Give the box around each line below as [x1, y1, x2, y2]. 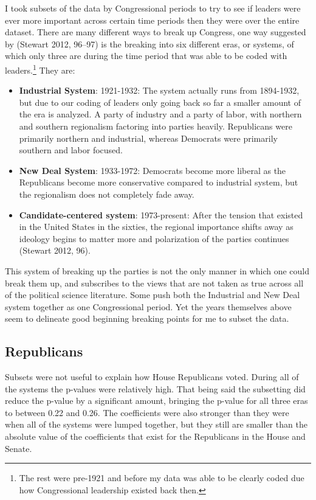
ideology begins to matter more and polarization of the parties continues [19, 232, 289, 245]
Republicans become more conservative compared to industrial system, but [19, 176, 298, 189]
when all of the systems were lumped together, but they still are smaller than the [5, 418, 307, 431]
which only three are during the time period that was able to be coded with [5, 49, 287, 62]
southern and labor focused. [19, 144, 123, 156]
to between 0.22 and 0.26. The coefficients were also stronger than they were [5, 406, 289, 418]
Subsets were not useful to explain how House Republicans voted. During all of [5, 370, 299, 383]
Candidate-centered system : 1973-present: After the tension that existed [19, 208, 303, 221]
